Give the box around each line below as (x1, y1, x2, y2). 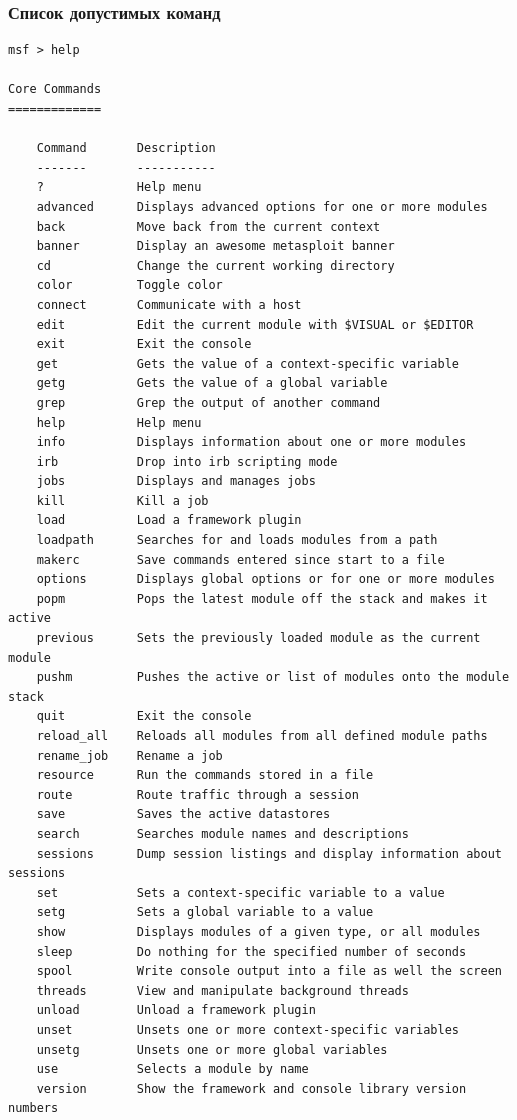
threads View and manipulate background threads (36, 983, 409, 998)
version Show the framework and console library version (36, 1081, 467, 1096)
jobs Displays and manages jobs (36, 474, 316, 489)
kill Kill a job (36, 493, 209, 508)
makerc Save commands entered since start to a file (36, 552, 445, 567)
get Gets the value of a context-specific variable (36, 356, 460, 371)
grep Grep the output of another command (36, 395, 381, 410)
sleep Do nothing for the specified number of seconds (36, 944, 467, 959)
